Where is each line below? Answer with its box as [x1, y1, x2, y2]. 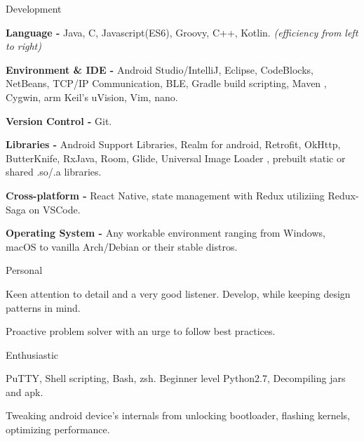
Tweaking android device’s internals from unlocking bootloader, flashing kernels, [6, 408, 350, 423]
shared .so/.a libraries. [6, 164, 102, 179]
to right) [6, 39, 41, 53]
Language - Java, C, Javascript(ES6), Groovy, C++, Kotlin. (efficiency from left [6, 25, 358, 39]
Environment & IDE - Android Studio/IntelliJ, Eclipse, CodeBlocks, [6, 62, 314, 77]
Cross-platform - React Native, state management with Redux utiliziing [6, 187, 325, 202]
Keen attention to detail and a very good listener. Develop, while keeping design [6, 286, 351, 301]
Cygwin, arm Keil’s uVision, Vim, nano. [6, 89, 178, 104]
